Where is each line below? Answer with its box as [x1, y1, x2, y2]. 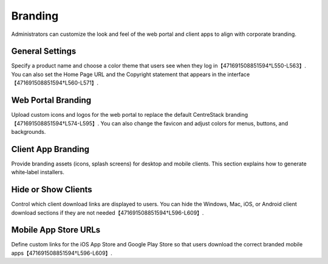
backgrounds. [11, 128, 46, 135]
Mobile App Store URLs [11, 225, 101, 235]
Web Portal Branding [11, 95, 92, 106]
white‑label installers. [11, 168, 65, 176]
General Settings [11, 46, 77, 57]
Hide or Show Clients [11, 184, 92, 195]
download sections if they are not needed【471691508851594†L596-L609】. [11, 209, 204, 216]
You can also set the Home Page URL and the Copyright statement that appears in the [11, 71, 227, 78]
